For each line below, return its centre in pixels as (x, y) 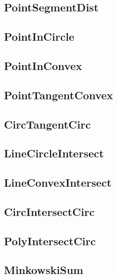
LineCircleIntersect (54, 153)
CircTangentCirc (47, 124)
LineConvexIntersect (58, 182)
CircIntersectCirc (49, 211)
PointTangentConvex (59, 95)
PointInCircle (39, 36)
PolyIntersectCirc (50, 241)
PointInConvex (43, 65)
